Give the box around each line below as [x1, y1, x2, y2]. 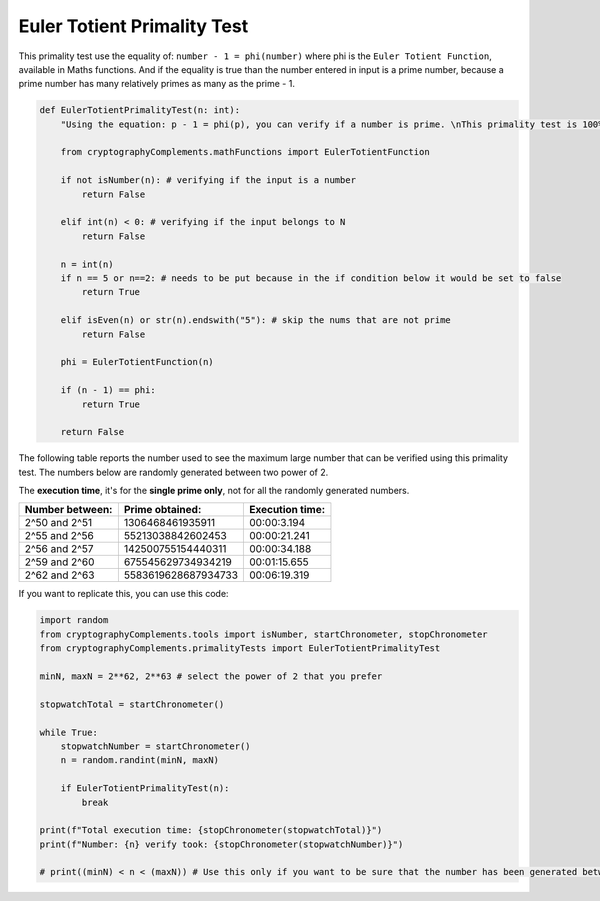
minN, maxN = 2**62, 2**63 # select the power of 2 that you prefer [39, 671, 383, 682]
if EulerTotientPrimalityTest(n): [60, 783, 230, 794]
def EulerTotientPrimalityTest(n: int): [39, 105, 240, 116]
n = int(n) [60, 258, 114, 270]
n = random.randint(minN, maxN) [60, 755, 220, 766]
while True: [39, 726, 99, 738]
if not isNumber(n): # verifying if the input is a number [60, 175, 357, 186]
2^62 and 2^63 [24, 568, 95, 582]
